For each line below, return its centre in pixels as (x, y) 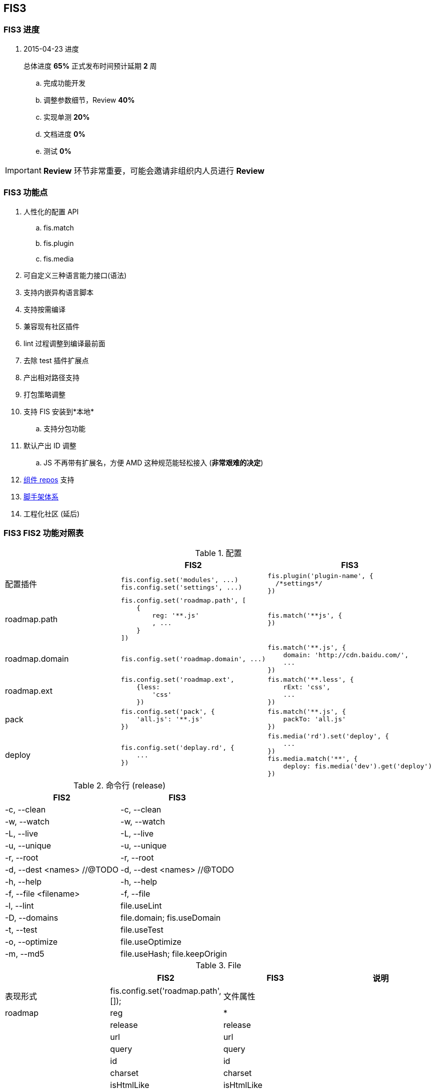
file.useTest (142, 930)
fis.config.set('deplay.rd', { (177, 747)
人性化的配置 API (51, 211)
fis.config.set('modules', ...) (179, 580)
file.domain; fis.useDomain (171, 918)
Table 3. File (218, 966)
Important (23, 170)
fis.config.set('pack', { (168, 712)
